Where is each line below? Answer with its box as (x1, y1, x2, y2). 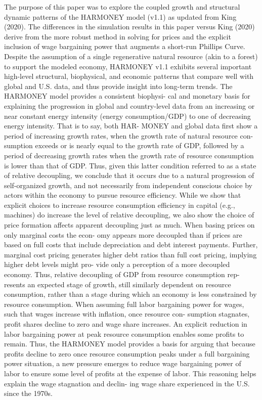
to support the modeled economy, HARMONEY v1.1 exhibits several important (4, 61, 252, 71)
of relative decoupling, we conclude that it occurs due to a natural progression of (4, 170, 254, 181)
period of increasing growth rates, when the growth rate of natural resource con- (4, 130, 253, 141)
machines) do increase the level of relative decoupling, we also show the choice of (4, 209, 254, 220)
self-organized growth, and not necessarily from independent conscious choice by (4, 180, 252, 190)
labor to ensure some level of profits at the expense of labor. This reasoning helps (4, 368, 256, 378)
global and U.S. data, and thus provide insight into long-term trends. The (4, 80, 233, 91)
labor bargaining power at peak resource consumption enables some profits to (4, 328, 244, 339)
